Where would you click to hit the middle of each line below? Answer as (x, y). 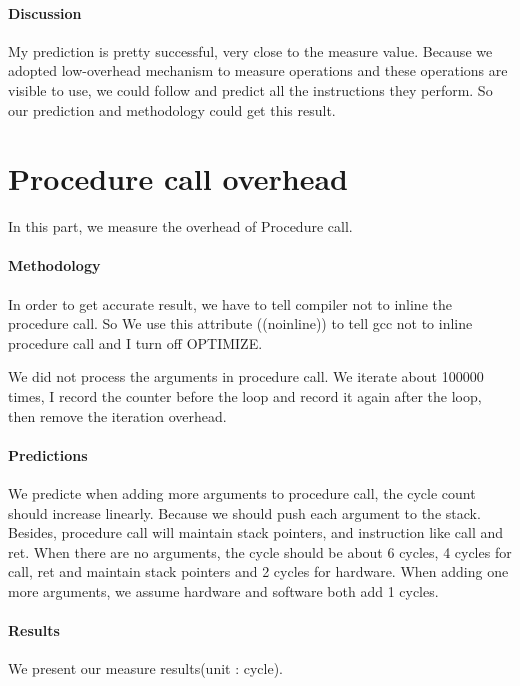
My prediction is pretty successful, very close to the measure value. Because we (250, 50)
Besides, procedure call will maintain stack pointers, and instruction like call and (256, 532)
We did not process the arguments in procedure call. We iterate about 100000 (246, 376)
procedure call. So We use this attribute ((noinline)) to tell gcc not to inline (240, 323)
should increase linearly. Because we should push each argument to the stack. (244, 512)
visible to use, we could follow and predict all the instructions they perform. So (250, 89)
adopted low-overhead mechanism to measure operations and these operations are (258, 70)
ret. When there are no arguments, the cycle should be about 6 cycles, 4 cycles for (260, 551)
